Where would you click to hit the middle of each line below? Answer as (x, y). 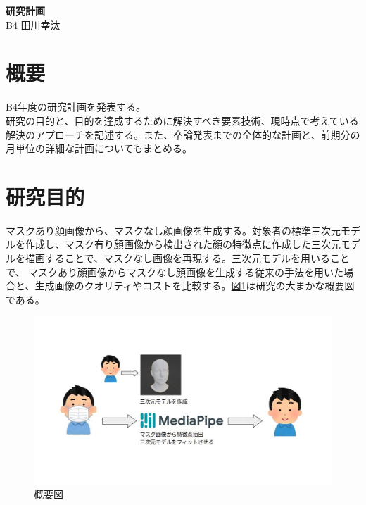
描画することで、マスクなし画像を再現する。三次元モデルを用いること (188, 258)
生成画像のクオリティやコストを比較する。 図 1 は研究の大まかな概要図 (195, 286)
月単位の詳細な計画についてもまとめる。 (99, 148)
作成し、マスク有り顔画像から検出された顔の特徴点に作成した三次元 (183, 244)
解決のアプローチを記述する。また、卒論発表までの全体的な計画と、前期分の (183, 134)
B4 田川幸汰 (33, 24)
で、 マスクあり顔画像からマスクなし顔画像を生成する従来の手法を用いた (175, 272)
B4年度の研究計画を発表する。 (76, 107)
